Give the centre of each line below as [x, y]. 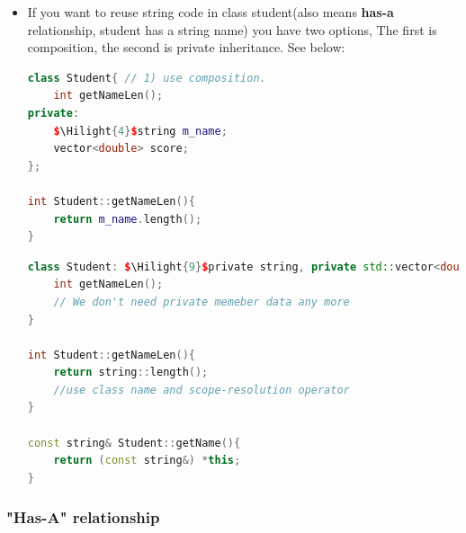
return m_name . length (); [128, 219]
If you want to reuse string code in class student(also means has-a [211, 12]
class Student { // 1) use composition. [147, 78]
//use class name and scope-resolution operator [202, 390]
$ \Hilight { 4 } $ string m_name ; [140, 131]
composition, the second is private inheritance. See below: [186, 47]
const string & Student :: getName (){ [134, 443]
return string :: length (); [131, 373]
